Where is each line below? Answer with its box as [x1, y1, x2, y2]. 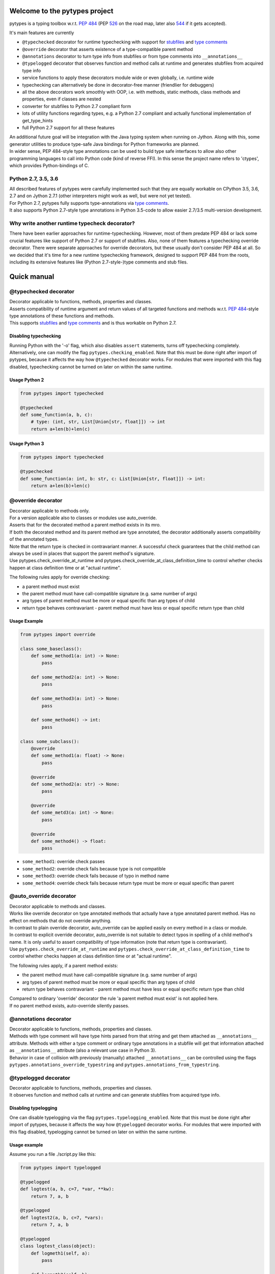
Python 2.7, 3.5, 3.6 [9, 175, 59, 182]
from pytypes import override [20, 631, 96, 637]
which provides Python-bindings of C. [9, 162, 89, 168]
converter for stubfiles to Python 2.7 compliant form [22, 103, 131, 109]
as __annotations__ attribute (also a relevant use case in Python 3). [9, 1047, 156, 1053]
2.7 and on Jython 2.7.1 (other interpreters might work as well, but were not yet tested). [9, 193, 192, 199]
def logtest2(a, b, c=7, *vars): [20, 1214, 104, 1220]
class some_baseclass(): [20, 646, 82, 652]
